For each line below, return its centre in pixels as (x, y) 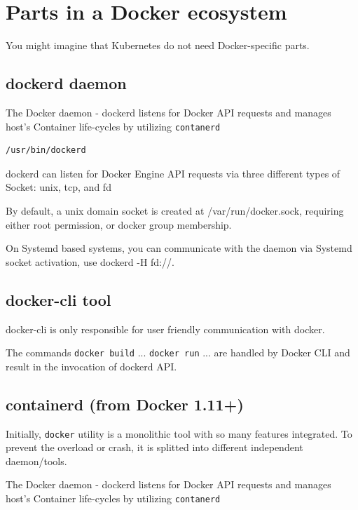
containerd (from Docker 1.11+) (125, 404)
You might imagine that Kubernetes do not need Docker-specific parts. (158, 45)
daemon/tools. (36, 461)
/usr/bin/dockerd (46, 150)
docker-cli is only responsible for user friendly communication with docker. (165, 329)
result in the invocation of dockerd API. (91, 366)
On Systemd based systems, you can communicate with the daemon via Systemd (179, 248)
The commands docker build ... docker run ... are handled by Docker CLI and (178, 353)
